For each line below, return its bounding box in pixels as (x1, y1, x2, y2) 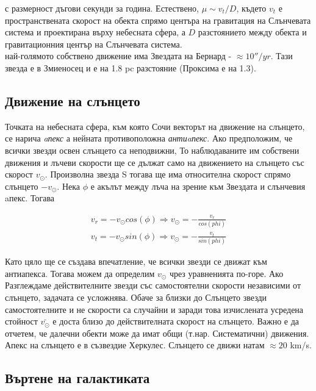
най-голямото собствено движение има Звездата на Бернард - (5, 49, 232, 62)
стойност (5, 315, 38, 328)
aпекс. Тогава (5, 192, 55, 204)
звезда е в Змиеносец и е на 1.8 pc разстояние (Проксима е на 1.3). (5, 61, 256, 74)
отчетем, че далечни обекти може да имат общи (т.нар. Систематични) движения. (5, 326, 309, 339)
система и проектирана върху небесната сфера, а (5, 26, 185, 38)
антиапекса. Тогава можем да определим (5, 267, 155, 279)
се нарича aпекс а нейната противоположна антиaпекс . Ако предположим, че (5, 132, 293, 145)
